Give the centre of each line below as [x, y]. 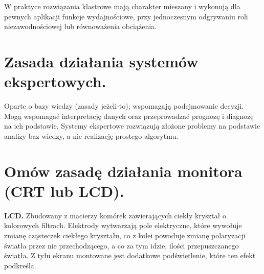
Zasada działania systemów [101, 61]
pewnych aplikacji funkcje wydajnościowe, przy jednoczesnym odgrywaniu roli [126, 16]
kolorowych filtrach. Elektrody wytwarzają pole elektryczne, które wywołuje [123, 225]
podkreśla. [20, 265]
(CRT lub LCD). [64, 191]
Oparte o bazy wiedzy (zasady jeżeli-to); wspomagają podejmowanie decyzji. [124, 106]
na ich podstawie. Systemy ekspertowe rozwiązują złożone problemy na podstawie [132, 126]
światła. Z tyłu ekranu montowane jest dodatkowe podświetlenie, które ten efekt [130, 255]
